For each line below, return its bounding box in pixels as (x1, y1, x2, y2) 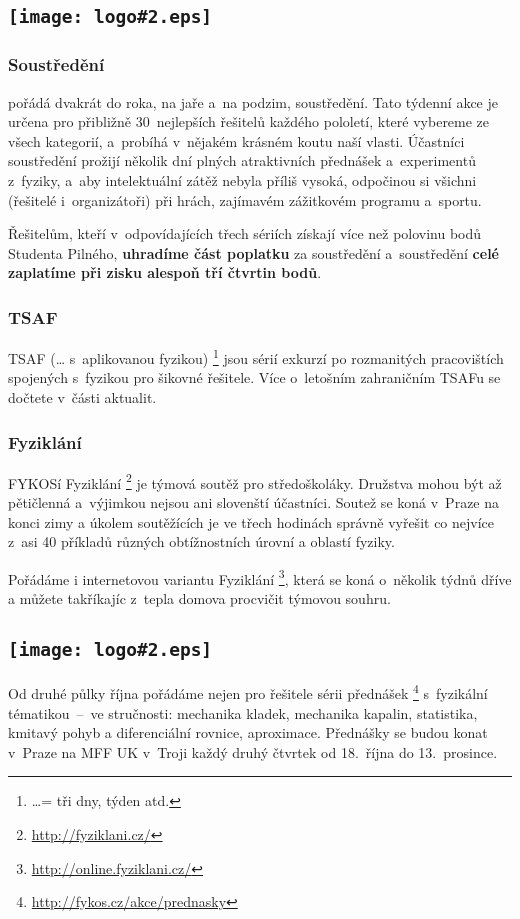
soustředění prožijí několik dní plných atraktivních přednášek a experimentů (8, 150, 476, 171)
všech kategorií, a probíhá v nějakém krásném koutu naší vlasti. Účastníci (8, 130, 465, 151)
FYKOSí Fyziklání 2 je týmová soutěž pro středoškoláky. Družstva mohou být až (8, 469, 502, 493)
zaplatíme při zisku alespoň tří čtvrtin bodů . (8, 262, 322, 283)
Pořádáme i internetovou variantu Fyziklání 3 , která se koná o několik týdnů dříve (8, 565, 512, 589)
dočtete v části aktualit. (8, 386, 157, 407)
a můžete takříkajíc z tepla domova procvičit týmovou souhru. (8, 588, 391, 609)
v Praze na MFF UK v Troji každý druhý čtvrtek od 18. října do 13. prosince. (8, 741, 498, 762)
